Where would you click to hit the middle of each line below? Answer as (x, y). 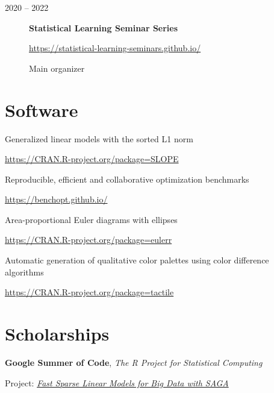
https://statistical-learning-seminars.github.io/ (115, 48)
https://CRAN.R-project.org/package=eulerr (89, 240)
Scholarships (57, 334)
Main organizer (57, 68)
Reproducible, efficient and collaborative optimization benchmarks (127, 179)
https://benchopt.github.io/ (56, 199)
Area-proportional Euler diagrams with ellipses (91, 219)
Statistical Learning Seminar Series (104, 27)
